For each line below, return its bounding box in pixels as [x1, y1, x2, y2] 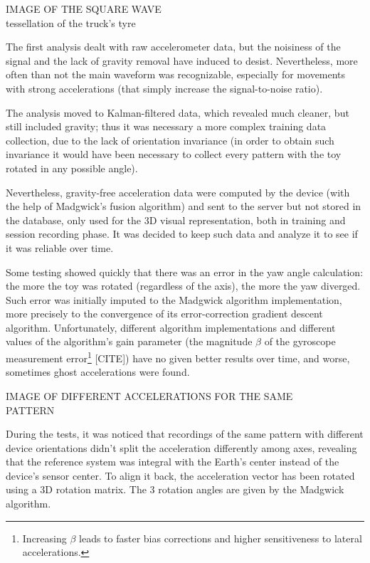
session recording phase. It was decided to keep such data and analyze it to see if [6, 226, 358, 241]
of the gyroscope [264, 334, 336, 349]
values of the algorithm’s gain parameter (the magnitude [6, 334, 253, 349]
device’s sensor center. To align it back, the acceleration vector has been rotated [6, 468, 355, 483]
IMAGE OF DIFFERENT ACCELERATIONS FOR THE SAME [6, 388, 293, 403]
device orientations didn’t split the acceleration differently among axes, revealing [6, 440, 357, 455]
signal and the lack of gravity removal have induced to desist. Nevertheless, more [6, 53, 358, 68]
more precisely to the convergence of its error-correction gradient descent [6, 306, 323, 321]
